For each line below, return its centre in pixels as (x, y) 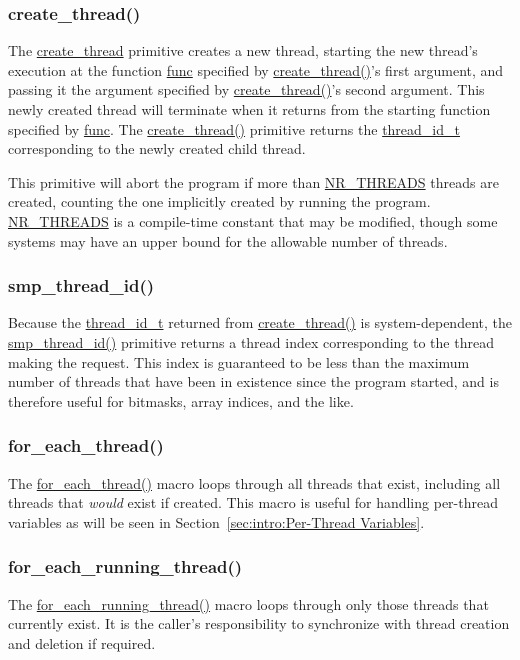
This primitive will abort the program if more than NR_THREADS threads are (253, 181)
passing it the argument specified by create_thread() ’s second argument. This (246, 89)
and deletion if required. (82, 642)
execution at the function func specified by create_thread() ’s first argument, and (256, 69)
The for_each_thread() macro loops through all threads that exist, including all (254, 482)
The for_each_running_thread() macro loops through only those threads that (248, 603)
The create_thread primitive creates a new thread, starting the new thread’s (243, 50)
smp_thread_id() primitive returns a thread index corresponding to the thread (251, 341)
